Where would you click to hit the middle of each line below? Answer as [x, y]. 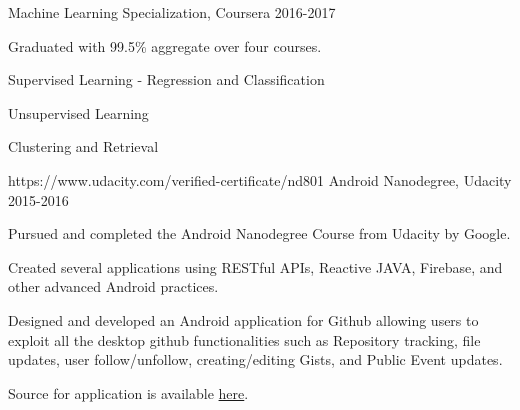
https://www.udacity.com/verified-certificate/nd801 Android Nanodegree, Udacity [260, 179]
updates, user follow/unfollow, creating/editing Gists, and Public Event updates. [255, 359]
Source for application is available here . [128, 392]
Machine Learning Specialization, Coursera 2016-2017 [172, 12]
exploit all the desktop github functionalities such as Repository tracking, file [244, 339]
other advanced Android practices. [113, 286]
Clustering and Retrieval [83, 146]
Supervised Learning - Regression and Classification [166, 79]
